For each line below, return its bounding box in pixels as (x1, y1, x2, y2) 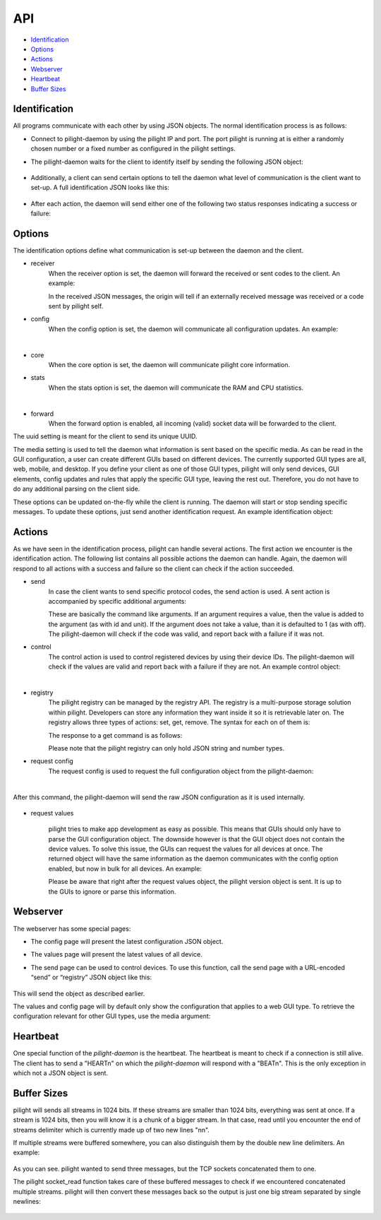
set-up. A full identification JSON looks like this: (30, 184, 169, 192)
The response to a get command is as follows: (48, 731, 183, 739)
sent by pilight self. (48, 302, 104, 310)
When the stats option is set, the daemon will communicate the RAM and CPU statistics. (48, 383, 303, 392)
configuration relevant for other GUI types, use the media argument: (13, 1012, 211, 1020)
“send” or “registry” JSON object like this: (30, 973, 152, 981)
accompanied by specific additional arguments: (48, 597, 187, 605)
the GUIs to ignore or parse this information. (48, 887, 176, 896)
